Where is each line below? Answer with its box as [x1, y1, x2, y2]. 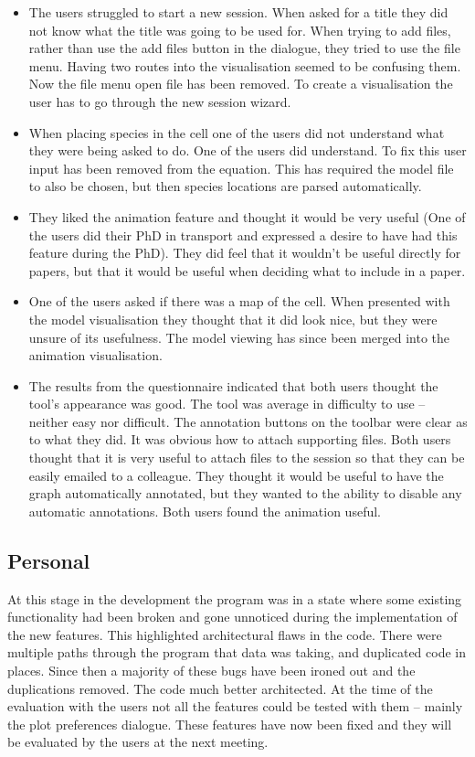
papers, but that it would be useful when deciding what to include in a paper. [28, 261, 466, 280]
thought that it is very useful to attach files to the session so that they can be [28, 448, 465, 467]
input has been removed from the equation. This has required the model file [28, 158, 454, 177]
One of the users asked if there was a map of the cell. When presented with [28, 292, 450, 311]
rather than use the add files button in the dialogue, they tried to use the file [28, 38, 460, 58]
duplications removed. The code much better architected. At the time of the [7, 678, 433, 698]
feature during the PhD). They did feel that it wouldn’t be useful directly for [28, 243, 461, 262]
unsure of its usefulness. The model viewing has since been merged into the [28, 327, 450, 347]
